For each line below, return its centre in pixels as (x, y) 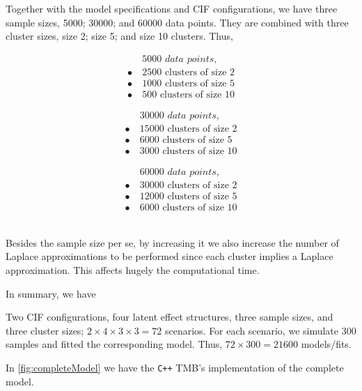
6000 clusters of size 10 (188, 208)
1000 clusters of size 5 (189, 83)
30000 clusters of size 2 (188, 186)
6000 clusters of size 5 (186, 140)
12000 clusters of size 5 (188, 197)
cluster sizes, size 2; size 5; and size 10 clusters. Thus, (119, 36)
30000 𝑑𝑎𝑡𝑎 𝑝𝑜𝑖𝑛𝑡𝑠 (178, 115)
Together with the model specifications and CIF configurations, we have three (172, 8)
